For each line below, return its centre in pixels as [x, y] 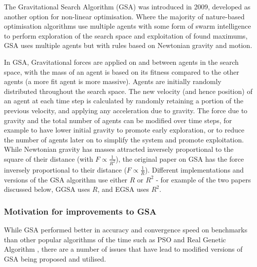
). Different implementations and [194, 169]
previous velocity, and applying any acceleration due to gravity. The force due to [126, 110]
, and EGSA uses [123, 189]
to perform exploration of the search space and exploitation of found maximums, [126, 35]
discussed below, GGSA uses [47, 189]
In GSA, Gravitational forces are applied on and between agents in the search [121, 62]
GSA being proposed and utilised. [55, 258]
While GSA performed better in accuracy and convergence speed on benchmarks [126, 230]
